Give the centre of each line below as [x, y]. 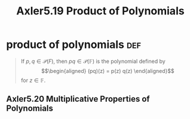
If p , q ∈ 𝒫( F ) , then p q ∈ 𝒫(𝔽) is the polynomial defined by [93, 61]
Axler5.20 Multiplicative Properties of [78, 99]
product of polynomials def [74, 45]
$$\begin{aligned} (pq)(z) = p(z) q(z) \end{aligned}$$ [108, 71]
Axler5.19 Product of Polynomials [100, 11]
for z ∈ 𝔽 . [33, 80]
